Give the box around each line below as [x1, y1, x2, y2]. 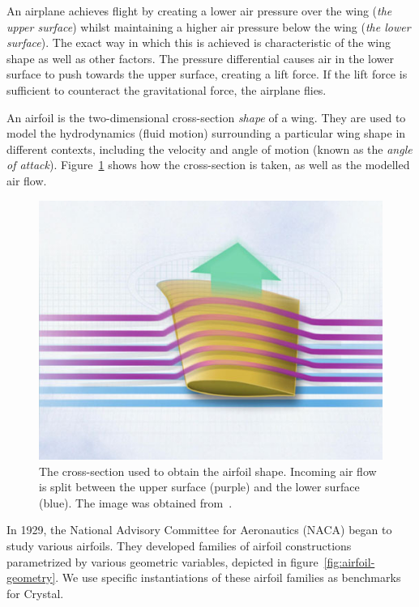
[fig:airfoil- [323, 553, 375, 570]
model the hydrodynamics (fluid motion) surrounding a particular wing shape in [6, 125, 406, 142]
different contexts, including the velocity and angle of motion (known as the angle [6, 140, 413, 157]
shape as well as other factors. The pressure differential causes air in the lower [6, 49, 394, 66]
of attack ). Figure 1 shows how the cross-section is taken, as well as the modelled [6, 156, 410, 173]
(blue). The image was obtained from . [39, 494, 233, 511]
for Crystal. [6, 584, 64, 601]
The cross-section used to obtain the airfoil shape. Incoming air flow [39, 462, 377, 479]
